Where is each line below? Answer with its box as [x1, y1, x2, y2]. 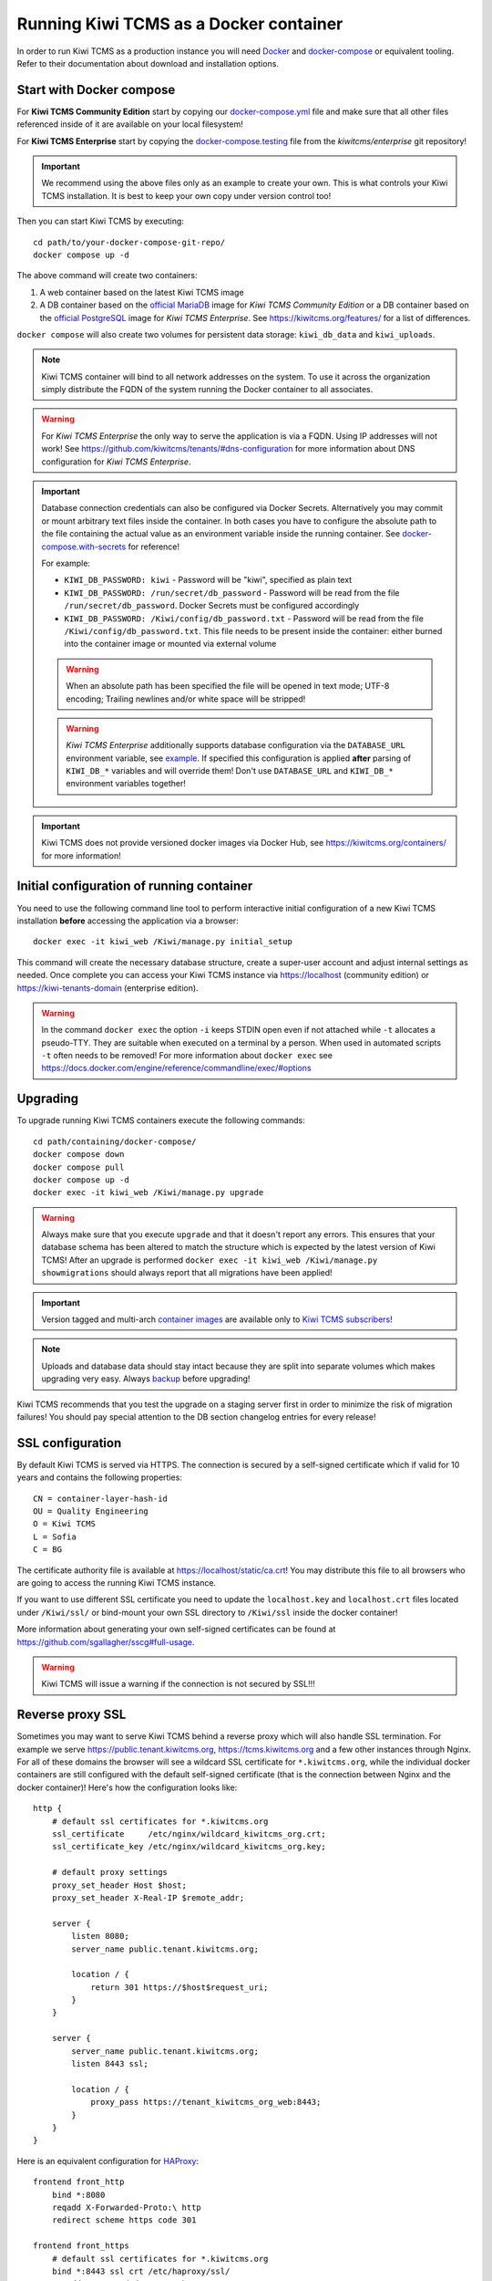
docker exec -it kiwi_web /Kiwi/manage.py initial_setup [33, 936, 293, 947]
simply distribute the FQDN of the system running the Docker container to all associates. [41, 384, 374, 395]
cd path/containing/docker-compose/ [33, 1136, 197, 1147]
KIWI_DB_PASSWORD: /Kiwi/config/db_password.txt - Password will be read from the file [64, 612, 424, 624]
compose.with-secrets [41, 541, 127, 552]
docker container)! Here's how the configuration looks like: [16, 1782, 238, 1793]
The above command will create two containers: [16, 270, 198, 281]
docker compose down [33, 1150, 125, 1160]
